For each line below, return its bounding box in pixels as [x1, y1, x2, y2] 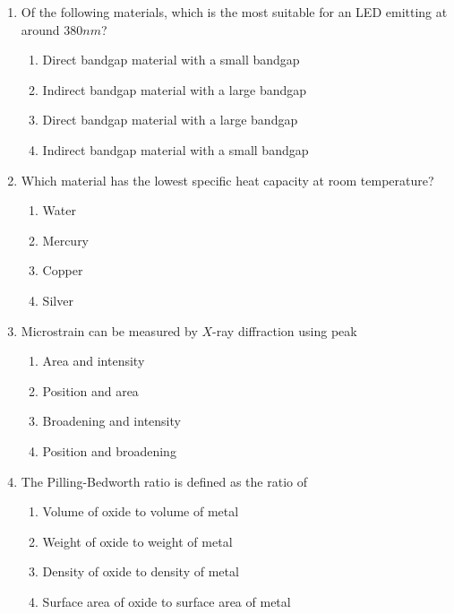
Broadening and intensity [42, 411, 181, 430]
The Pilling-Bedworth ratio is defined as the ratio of [21, 471, 307, 490]
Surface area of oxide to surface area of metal [42, 592, 291, 610]
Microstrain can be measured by [21, 321, 198, 340]
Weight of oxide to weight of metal [42, 532, 233, 550]
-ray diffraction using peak [212, 321, 357, 340]
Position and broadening [42, 441, 176, 460]
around [21, 20, 60, 39]
